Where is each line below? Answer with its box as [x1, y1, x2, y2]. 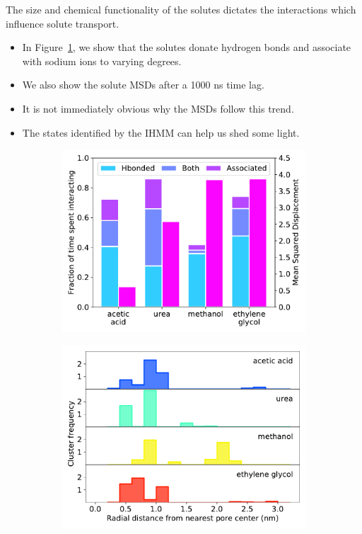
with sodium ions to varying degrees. [22, 53, 182, 68]
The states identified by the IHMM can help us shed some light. [22, 125, 300, 140]
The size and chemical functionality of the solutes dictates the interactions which [6, 2, 356, 16]
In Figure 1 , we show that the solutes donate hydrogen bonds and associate [22, 40, 351, 55]
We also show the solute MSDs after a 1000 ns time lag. [22, 77, 264, 92]
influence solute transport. [6, 16, 119, 30]
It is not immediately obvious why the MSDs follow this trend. [22, 101, 294, 115]
